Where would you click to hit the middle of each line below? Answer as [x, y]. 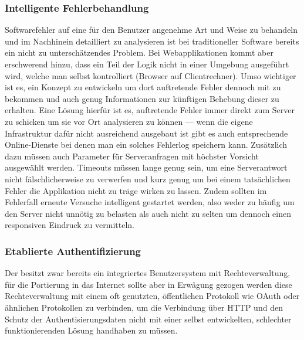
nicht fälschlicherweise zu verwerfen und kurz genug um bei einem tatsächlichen [148, 178]
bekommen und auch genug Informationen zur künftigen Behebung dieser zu [142, 98]
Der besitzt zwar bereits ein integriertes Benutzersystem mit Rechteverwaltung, [148, 273]
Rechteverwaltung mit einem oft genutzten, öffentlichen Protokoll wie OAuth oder [152, 296]
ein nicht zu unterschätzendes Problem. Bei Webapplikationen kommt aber [139, 52]
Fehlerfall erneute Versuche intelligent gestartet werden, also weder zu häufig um [150, 202]
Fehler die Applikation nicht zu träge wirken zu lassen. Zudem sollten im [136, 190]
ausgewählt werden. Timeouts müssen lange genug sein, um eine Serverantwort [146, 167]
